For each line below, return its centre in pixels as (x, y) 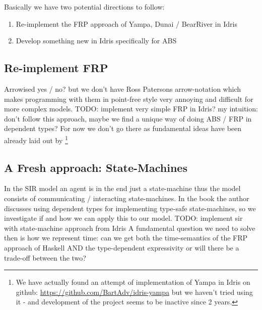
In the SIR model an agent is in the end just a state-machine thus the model (122, 188)
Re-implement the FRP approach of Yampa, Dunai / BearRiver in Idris (126, 23)
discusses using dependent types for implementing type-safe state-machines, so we (130, 208)
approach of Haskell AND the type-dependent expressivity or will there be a (122, 247)
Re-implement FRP (56, 68)
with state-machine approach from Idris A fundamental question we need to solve (130, 228)
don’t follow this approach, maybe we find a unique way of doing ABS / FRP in (128, 118)
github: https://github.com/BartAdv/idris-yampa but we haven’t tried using (134, 292)
